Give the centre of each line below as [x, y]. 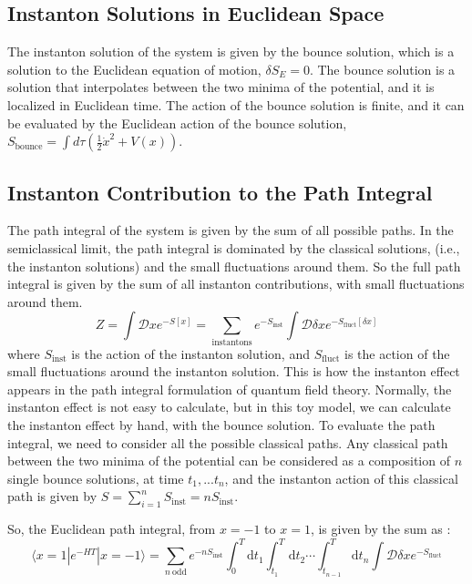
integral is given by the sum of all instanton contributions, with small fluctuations [236, 284]
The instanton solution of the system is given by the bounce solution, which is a [231, 51]
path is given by [52, 496]
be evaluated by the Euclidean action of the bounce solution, [177, 123]
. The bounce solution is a [382, 69]
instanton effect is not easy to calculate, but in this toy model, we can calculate [229, 407]
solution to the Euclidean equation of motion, [134, 69]
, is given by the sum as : [380, 529]
